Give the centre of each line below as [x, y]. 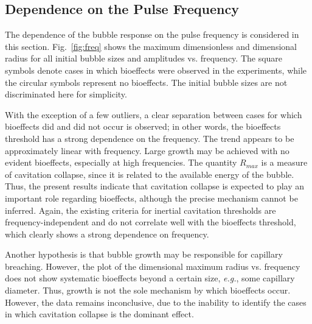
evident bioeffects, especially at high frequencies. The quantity [121, 162]
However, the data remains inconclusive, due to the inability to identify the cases [156, 302]
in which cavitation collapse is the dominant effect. [99, 314]
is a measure [284, 162]
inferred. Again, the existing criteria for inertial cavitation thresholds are [140, 210]
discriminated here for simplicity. [66, 94]
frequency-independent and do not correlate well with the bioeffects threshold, [151, 222]
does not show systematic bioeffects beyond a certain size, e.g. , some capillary [150, 278]
